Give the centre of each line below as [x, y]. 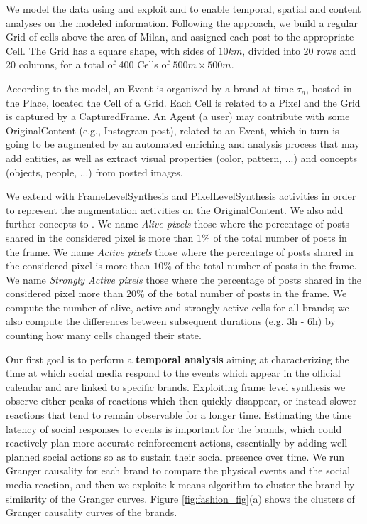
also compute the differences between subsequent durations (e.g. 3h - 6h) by [171, 321]
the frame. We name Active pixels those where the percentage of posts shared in [180, 251]
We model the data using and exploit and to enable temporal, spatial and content [183, 9]
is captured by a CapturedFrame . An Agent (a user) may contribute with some [178, 116]
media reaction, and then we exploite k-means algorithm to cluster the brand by [180, 484]
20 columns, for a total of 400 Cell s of [88, 64]
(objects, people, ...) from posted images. [94, 172]
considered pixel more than [65, 293]
